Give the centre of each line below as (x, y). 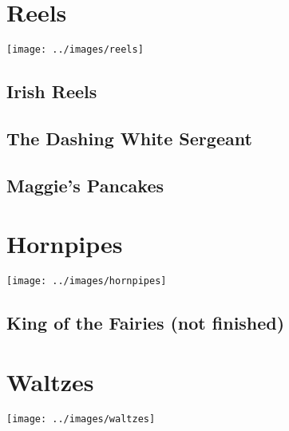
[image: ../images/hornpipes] (87, 281)
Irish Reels (52, 91)
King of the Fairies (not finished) (146, 323)
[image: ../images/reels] (75, 50)
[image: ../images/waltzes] (81, 419)
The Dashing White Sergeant (129, 138)
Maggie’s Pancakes (85, 185)
